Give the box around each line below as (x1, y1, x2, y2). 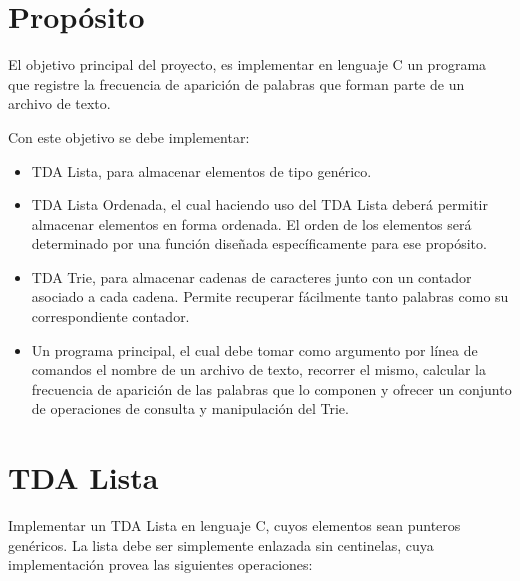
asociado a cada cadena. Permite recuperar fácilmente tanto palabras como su (31, 286, 509, 307)
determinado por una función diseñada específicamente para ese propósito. (31, 233, 487, 254)
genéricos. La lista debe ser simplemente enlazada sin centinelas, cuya (8, 534, 434, 555)
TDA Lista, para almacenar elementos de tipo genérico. (31, 160, 372, 181)
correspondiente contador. (31, 306, 190, 327)
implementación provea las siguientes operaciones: (8, 554, 313, 575)
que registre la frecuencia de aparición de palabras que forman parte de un (8, 73, 465, 94)
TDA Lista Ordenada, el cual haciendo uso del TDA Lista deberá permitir (31, 194, 488, 215)
